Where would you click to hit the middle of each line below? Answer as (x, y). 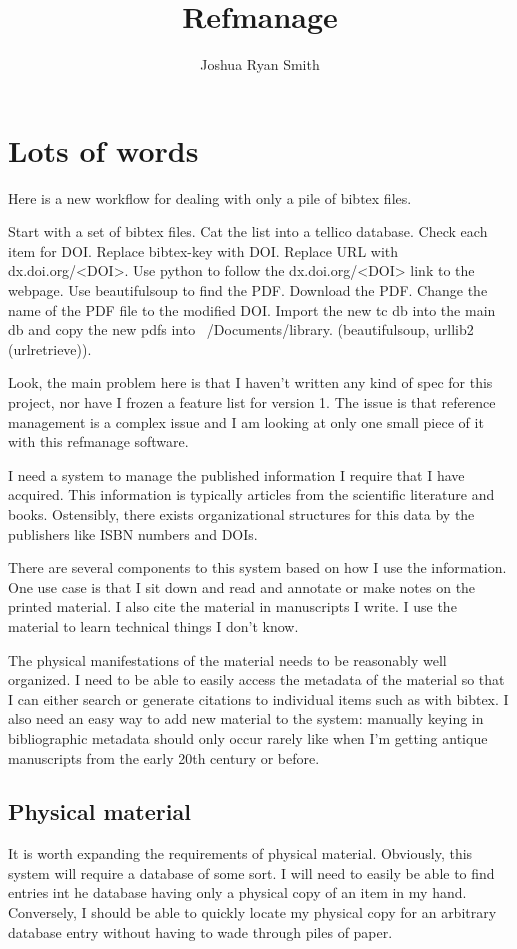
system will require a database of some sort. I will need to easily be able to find (251, 872)
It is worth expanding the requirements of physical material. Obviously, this (240, 853)
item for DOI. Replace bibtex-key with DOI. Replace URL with (203, 250)
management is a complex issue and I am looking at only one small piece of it (246, 421)
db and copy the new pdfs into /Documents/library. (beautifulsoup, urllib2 (241, 329)
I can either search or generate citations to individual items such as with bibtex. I (258, 698)
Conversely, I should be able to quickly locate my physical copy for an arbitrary (252, 912)
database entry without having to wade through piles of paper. (200, 931)
